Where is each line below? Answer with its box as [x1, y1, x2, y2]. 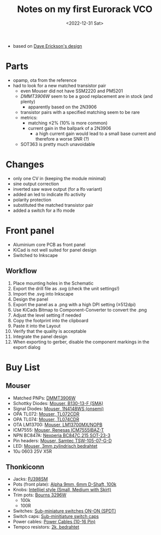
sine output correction [13, 181, 59, 187]
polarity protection [13, 197, 52, 203]
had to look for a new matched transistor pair [13, 82, 106, 88]
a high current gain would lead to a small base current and [35, 130, 156, 137]
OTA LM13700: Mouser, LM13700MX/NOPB [13, 422, 102, 428]
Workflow [6, 267, 37, 276]
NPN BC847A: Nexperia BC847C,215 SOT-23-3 [13, 432, 111, 438]
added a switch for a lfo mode [13, 207, 75, 213]
